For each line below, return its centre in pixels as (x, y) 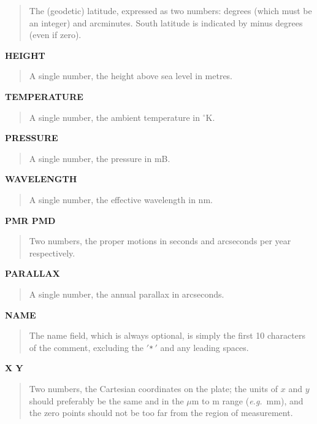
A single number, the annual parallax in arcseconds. (127, 294)
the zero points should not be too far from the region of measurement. (161, 413)
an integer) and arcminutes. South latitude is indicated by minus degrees (166, 22)
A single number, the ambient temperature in (115, 117)
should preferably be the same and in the (106, 400)
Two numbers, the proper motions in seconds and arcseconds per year (160, 241)
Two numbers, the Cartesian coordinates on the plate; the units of (154, 388)
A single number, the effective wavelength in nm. (121, 199)
